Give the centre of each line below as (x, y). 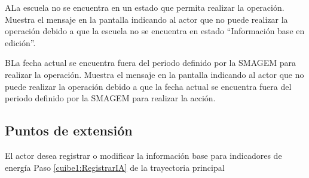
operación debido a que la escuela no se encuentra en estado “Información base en (155, 31)
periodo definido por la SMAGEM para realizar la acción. (110, 98)
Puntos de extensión (69, 130)
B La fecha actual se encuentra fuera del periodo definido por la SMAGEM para (151, 63)
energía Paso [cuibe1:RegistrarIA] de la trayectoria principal (115, 167)
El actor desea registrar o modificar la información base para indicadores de (143, 155)
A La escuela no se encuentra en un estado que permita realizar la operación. (145, 7)
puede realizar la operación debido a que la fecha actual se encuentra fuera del (148, 86)
